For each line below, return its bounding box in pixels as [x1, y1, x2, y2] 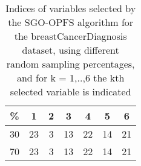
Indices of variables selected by [5, 1, 136, 15]
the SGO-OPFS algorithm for [8, 15, 134, 29]
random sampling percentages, [6, 57, 135, 71]
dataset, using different [22, 43, 119, 57]
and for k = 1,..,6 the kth [16, 71, 125, 85]
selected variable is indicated [10, 85, 131, 98]
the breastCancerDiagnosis [14, 29, 127, 43]
